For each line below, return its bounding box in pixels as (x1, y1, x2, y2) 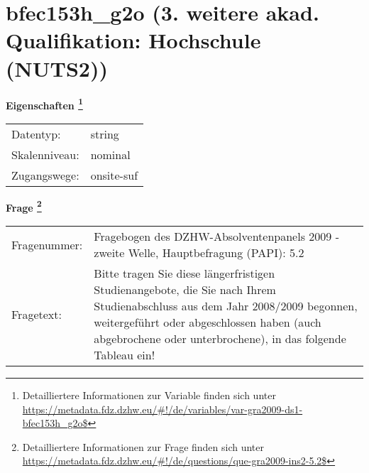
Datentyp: (11, 125, 61, 142)
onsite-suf (90, 166, 138, 183)
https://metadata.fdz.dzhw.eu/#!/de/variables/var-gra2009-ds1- (22, 401, 303, 416)
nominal (90, 146, 131, 163)
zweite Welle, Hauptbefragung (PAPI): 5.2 (94, 244, 304, 261)
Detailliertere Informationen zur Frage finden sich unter (22, 439, 265, 454)
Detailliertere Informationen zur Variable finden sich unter (22, 388, 276, 402)
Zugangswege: (11, 166, 79, 183)
